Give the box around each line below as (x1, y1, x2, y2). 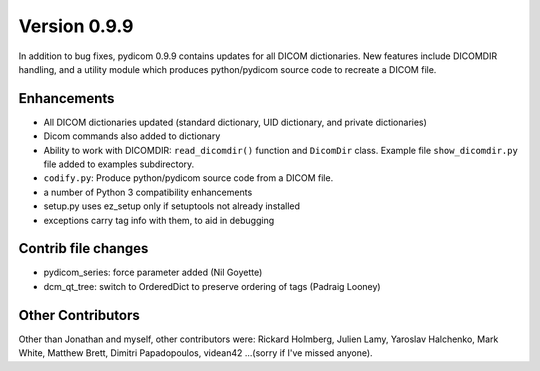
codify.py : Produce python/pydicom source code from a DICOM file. (43, 172, 334, 184)
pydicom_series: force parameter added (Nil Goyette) (43, 266, 263, 279)
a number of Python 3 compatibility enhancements (43, 186, 253, 198)
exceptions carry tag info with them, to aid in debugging (43, 214, 275, 226)
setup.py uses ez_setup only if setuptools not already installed (43, 200, 300, 212)
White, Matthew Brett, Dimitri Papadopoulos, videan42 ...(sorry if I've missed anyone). (18, 347, 374, 359)
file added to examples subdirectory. (43, 158, 195, 170)
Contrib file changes (18, 240, 149, 257)
